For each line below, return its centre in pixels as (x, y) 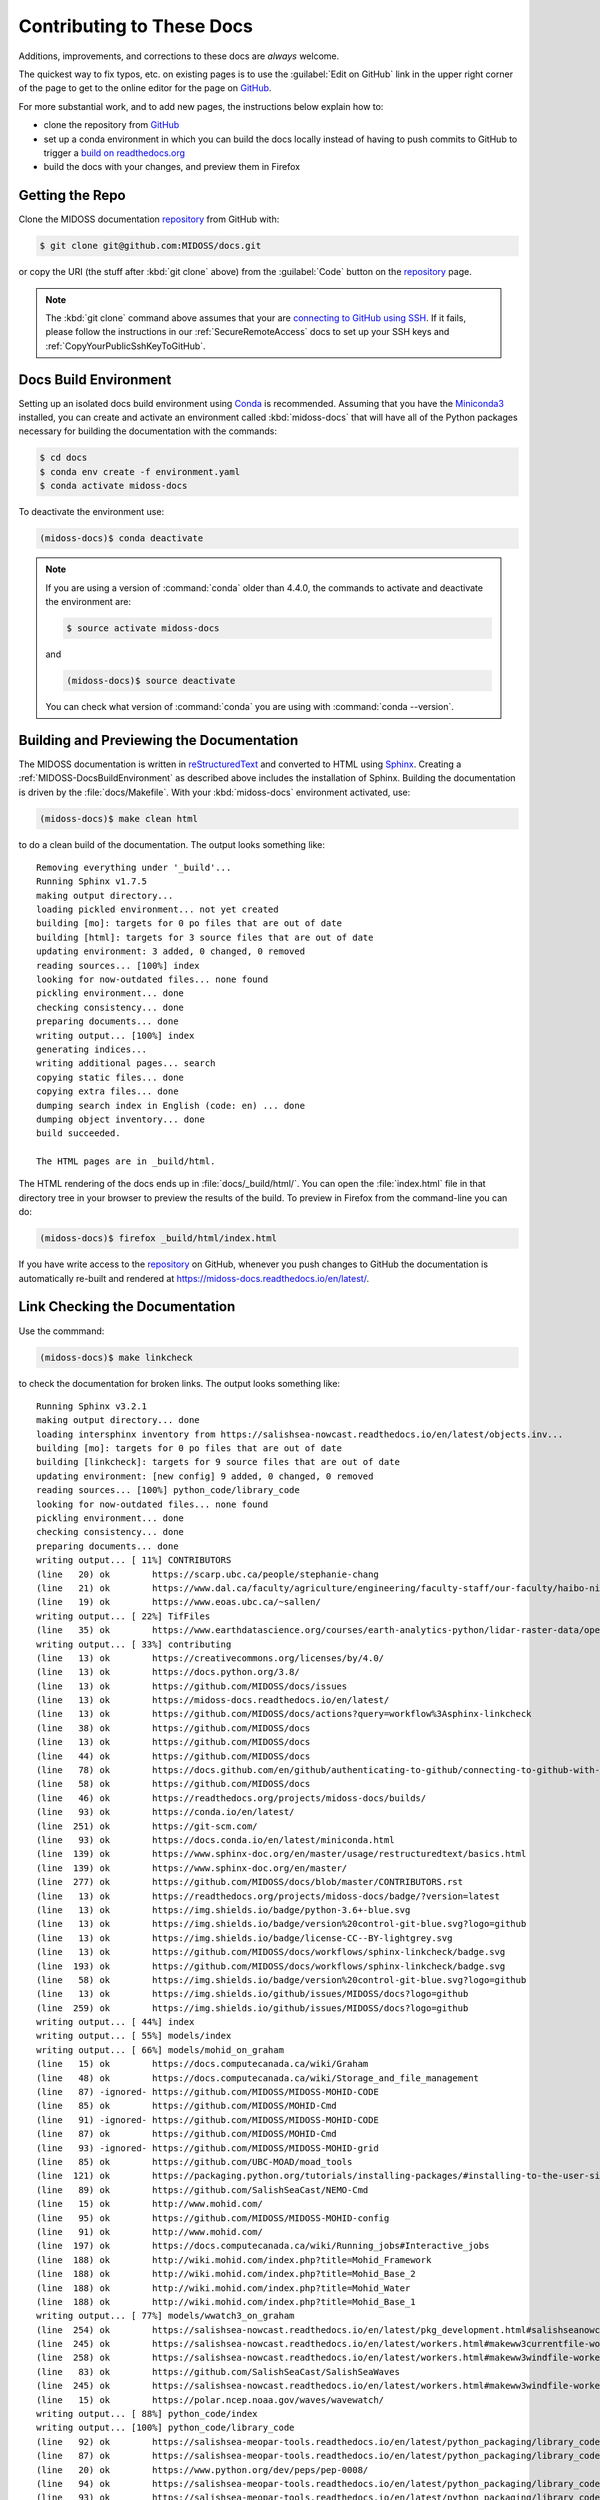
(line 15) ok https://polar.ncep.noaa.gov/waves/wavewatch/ (210, 2399)
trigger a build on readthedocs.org (114, 152)
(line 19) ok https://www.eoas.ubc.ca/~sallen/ (179, 1602)
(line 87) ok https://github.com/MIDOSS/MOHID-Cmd (186, 2134)
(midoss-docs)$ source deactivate (151, 680)
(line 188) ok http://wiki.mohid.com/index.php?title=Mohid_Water (223, 2288)
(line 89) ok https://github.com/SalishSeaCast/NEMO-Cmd (202, 2189)
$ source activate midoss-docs (143, 628)
